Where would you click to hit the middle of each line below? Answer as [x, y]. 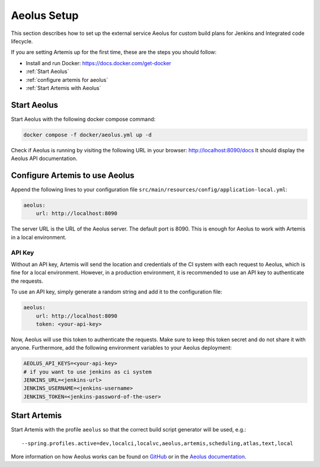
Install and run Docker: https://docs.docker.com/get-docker [99, 63]
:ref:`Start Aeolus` [47, 72]
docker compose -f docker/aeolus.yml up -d [88, 135]
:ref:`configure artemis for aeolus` [67, 79]
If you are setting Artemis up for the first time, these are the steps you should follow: [114, 52]
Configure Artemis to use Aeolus [73, 175]
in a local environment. [39, 237]
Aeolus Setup [45, 15]
